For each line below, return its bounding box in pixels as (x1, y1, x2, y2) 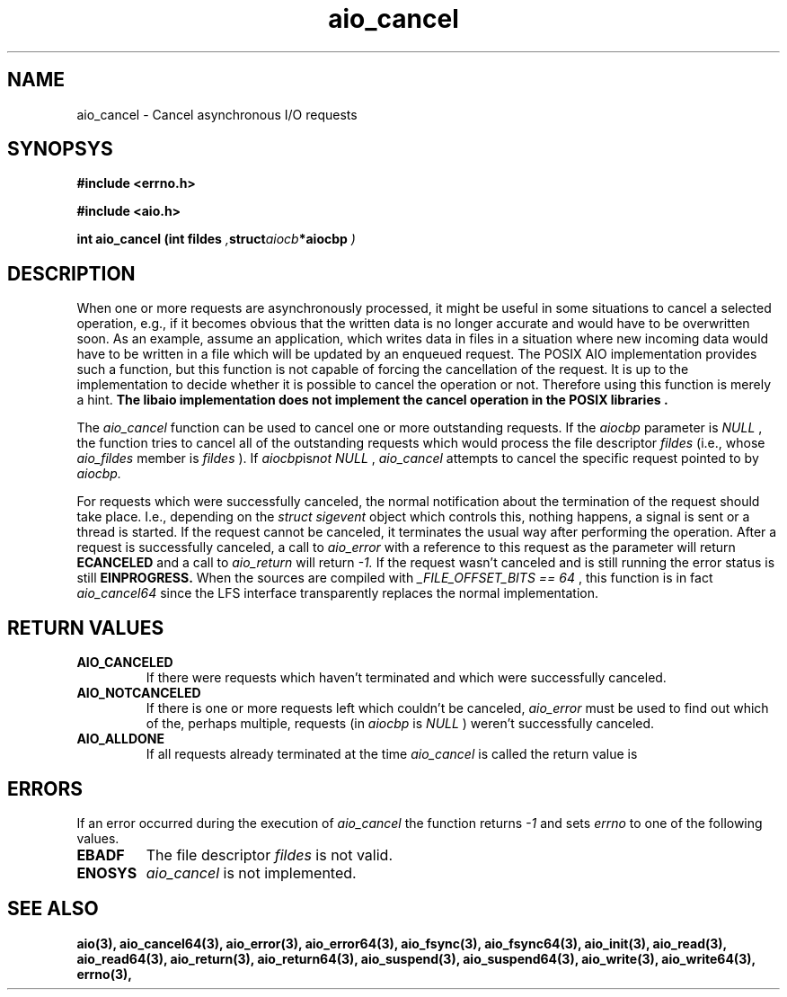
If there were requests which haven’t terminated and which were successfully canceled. (146, 670, 667, 686)
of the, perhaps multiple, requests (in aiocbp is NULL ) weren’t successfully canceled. (146, 716, 655, 732)
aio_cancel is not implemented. (146, 863, 357, 882)
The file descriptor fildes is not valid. (146, 845, 393, 864)
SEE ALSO (7, 897, 99, 921)
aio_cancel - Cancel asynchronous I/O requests (76, 106, 358, 122)
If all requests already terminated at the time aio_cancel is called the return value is (146, 746, 638, 762)
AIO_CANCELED (76, 654, 173, 671)
